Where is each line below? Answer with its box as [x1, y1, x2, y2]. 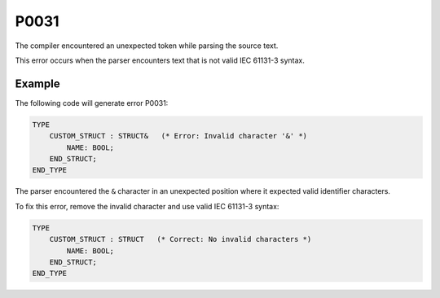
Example [15, 77, 60, 90]
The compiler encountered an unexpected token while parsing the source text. [15, 41, 279, 50]
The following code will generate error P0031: [15, 98, 169, 107]
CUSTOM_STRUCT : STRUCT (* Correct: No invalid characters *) [49, 234, 312, 244]
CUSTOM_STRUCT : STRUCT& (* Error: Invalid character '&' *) [49, 131, 308, 141]
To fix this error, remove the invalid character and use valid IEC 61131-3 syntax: [15, 201, 279, 211]
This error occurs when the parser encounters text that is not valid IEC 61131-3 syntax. [15, 55, 305, 65]
